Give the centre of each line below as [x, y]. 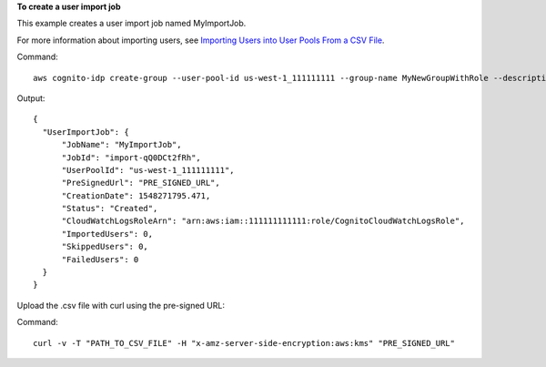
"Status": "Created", [110, 209]
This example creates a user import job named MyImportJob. [131, 24]
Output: [31, 98]
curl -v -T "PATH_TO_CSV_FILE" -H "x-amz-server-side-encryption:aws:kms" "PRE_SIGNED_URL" [244, 343]
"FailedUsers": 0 [100, 259]
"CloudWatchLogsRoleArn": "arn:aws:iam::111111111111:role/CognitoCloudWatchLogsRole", [263, 221]
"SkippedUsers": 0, [105, 247]
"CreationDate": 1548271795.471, [136, 195]
